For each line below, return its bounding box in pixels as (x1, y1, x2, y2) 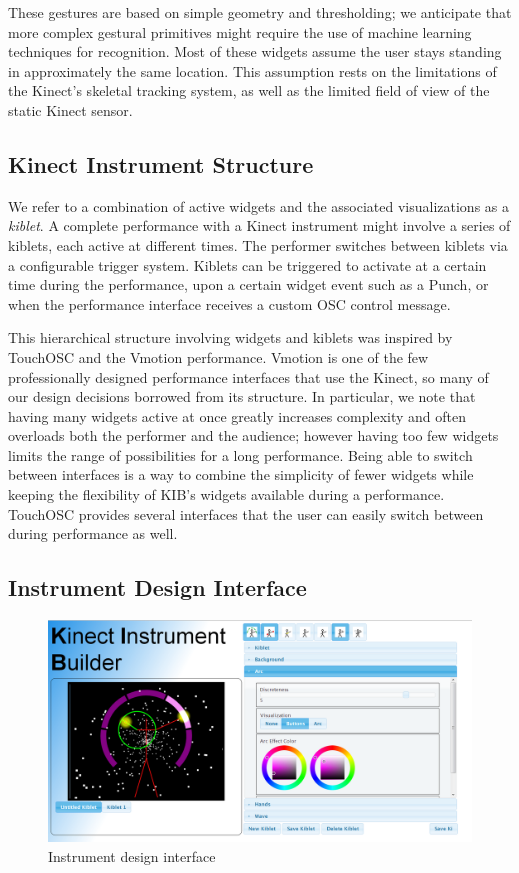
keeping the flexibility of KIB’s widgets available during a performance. (8, 484, 445, 505)
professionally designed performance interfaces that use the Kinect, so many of (8, 366, 489, 387)
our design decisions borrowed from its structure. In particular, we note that (8, 386, 476, 407)
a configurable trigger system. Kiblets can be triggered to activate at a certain (8, 254, 487, 275)
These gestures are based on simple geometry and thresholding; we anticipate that (8, 2, 512, 22)
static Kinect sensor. (8, 99, 133, 120)
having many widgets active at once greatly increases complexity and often (8, 405, 466, 426)
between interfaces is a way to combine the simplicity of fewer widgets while (8, 464, 474, 485)
